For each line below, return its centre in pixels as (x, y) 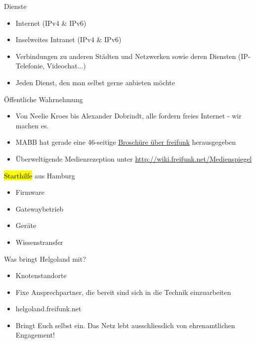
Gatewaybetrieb (40, 208)
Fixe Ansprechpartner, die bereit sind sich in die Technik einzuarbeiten (123, 292)
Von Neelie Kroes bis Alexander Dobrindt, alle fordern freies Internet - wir (128, 116)
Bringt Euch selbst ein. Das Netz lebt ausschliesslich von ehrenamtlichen (125, 325)
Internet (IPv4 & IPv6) (51, 23)
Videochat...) (66, 66)
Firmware (30, 192)
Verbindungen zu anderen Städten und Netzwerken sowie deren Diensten (126, 56)
